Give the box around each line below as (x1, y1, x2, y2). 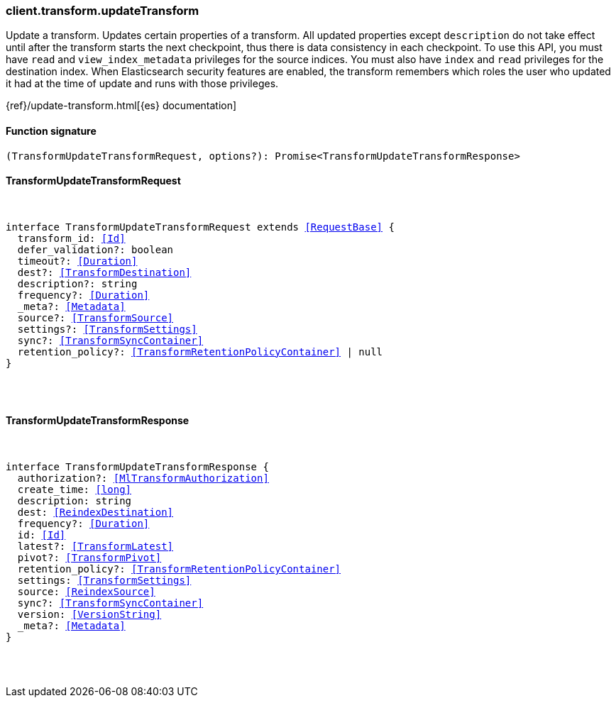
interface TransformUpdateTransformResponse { (6, 461, 269, 473)
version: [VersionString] (17, 609, 162, 621)
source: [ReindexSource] (17, 586, 155, 598)
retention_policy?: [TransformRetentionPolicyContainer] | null (17, 345, 383, 358)
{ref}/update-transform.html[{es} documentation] (6, 99, 237, 112)
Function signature (6, 124, 97, 137)
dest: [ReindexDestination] (17, 507, 174, 519)
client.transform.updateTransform (6, 4, 199, 18)
